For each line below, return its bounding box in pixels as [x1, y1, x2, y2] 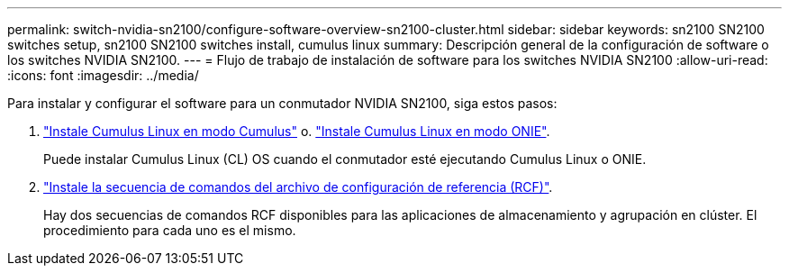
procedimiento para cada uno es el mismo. [43, 223, 296, 238]
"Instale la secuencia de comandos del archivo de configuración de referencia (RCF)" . [43, 179, 553, 195]
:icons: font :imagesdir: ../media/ [7, 68, 199, 83]
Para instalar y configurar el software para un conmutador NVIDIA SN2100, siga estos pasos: [7, 96, 558, 111]
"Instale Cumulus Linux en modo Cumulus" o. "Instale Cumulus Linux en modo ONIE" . [43, 123, 550, 139]
